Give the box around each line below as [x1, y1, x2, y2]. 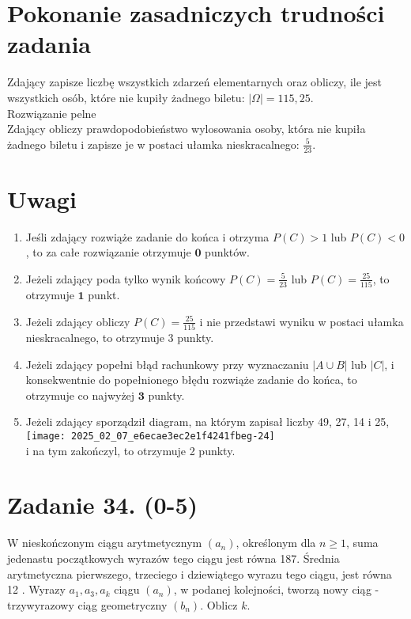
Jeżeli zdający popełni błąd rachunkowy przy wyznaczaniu [25, 355, 309, 372]
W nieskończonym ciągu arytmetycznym [7, 534, 202, 551]
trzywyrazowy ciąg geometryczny [7, 596, 168, 613]
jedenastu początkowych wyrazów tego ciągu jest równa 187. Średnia [7, 549, 340, 566]
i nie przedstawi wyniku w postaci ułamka [199, 313, 404, 329]
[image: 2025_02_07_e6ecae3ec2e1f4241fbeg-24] [25, 431, 275, 442]
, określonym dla [236, 534, 316, 551]
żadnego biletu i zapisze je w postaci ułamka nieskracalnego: [7, 135, 300, 152]
